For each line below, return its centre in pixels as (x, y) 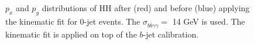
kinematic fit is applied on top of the (71, 34)
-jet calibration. (171, 34)
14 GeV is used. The (209, 21)
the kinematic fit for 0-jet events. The (73, 21)
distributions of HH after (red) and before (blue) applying (146, 8)
